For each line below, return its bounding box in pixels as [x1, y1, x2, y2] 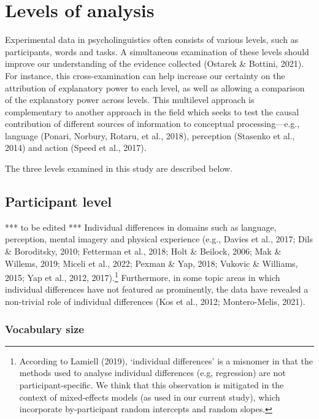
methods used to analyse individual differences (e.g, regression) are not [19, 366, 286, 379]
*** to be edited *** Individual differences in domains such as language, [5, 220, 277, 233]
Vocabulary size [5, 321, 84, 336]
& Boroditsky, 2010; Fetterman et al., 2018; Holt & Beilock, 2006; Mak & [5, 245, 282, 258]
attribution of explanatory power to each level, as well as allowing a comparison [5, 81, 305, 94]
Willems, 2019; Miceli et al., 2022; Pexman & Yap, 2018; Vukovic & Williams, [5, 256, 298, 269]
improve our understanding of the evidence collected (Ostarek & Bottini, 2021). [5, 57, 304, 70]
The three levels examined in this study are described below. [5, 162, 233, 175]
